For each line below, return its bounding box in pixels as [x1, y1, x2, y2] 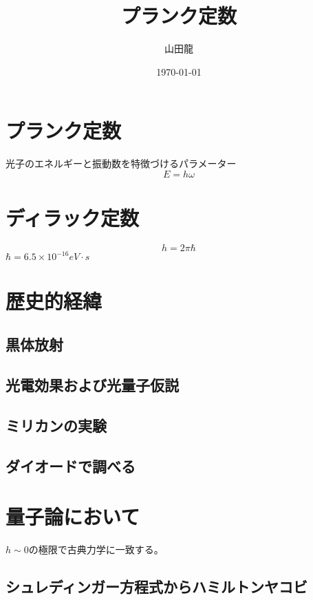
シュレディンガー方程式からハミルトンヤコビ [6, 576, 308, 597]
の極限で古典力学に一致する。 [28, 542, 164, 557]
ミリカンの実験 [6, 414, 107, 436]
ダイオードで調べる [6, 455, 136, 476]
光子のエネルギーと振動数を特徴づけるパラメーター [6, 156, 237, 171]
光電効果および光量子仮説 [6, 374, 179, 396]
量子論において [6, 502, 140, 531]
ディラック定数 [6, 204, 140, 232]
